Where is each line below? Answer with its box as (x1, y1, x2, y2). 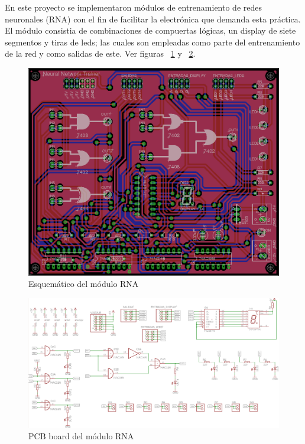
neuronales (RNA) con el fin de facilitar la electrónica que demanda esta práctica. (5, 12, 301, 25)
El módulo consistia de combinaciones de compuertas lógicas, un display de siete (5, 24, 296, 37)
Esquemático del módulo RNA (28, 277, 139, 290)
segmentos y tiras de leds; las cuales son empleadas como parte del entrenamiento (5, 35, 300, 48)
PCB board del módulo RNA (28, 430, 134, 442)
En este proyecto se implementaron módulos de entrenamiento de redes (5, 1, 262, 13)
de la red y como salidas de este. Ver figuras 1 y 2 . (5, 47, 196, 60)
